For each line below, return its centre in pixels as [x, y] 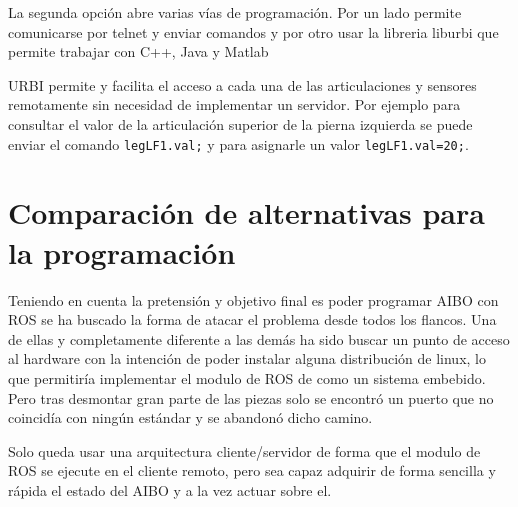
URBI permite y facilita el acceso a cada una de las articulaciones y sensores [242, 84]
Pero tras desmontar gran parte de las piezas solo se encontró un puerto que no [251, 397]
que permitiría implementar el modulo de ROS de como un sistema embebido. [247, 377]
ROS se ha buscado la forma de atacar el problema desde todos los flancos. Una [252, 319]
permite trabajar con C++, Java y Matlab [138, 51]
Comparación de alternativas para [246, 212]
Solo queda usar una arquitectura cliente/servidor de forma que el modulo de [244, 450]
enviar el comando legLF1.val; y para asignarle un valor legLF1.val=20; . [238, 143]
